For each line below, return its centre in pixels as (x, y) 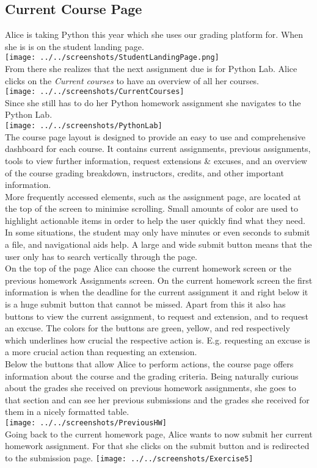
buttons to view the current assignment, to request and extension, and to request (157, 316)
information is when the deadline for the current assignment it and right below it (157, 292)
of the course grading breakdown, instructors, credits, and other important (144, 172)
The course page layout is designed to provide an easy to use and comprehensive (155, 136)
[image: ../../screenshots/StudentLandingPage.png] (112, 58)
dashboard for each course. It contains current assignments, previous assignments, (158, 149)
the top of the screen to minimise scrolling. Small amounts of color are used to (152, 208)
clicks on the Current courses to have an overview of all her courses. (132, 80)
